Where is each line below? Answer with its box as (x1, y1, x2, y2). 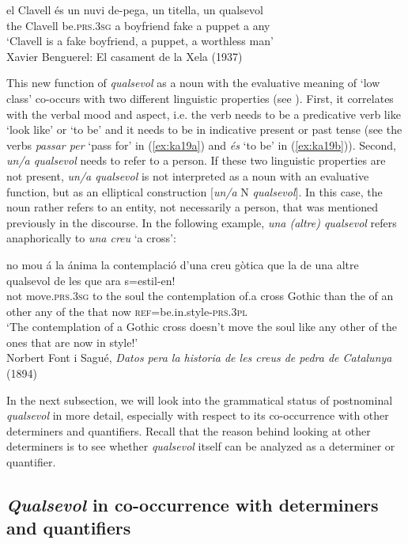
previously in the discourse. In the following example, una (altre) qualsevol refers (6, 214, 397, 230)
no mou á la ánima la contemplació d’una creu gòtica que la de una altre (6, 256, 359, 272)
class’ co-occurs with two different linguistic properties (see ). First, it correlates (6, 89, 394, 106)
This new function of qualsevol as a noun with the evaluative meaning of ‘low (6, 74, 380, 91)
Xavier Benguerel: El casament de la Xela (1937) (6, 48, 243, 64)
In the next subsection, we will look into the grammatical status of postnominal (6, 391, 393, 408)
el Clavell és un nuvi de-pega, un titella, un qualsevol (6, 2, 263, 17)
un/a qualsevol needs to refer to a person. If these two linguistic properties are (6, 152, 386, 169)
